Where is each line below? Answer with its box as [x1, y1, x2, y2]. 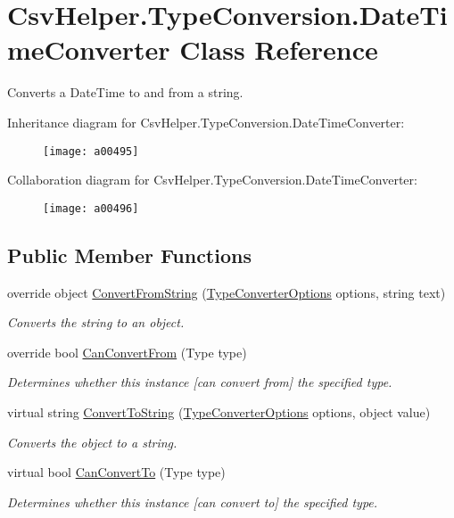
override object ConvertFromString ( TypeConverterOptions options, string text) [7, 283, 446, 301]
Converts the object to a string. [7, 432, 177, 451]
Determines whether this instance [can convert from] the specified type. [7, 373, 392, 391]
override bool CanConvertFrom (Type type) [7, 342, 247, 361]
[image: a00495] [43, 144, 139, 158]
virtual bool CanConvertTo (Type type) [7, 463, 226, 481]
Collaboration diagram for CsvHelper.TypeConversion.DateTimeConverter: [7, 170, 417, 189]
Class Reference [179, 31, 378, 68]
